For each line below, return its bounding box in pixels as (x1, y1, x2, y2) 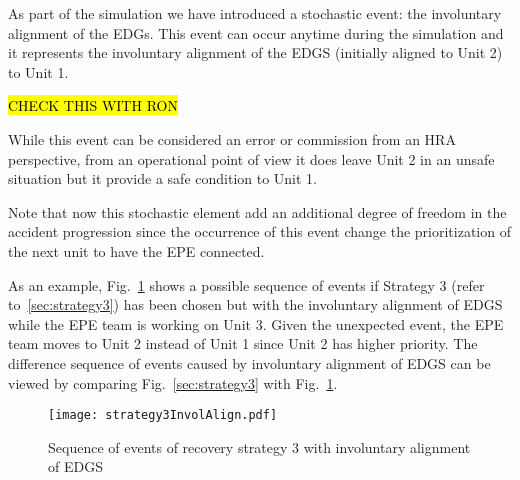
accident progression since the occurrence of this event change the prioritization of (8, 221, 511, 242)
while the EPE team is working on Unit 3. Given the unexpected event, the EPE (8, 313, 504, 334)
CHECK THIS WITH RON (8, 95, 178, 116)
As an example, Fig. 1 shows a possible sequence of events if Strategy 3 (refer (8, 274, 485, 295)
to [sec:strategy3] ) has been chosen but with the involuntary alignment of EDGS (8, 294, 503, 315)
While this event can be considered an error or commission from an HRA (8, 128, 456, 149)
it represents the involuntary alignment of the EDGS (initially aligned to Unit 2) (8, 42, 503, 63)
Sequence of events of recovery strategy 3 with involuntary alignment (48, 436, 471, 457)
